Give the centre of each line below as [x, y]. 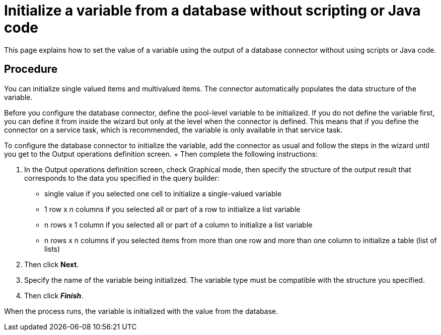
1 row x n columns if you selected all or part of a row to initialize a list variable [172, 209]
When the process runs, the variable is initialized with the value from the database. [141, 311]
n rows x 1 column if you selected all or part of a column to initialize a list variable [178, 225]
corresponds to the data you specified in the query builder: [122, 178]
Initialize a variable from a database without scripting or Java [212, 11]
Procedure [31, 69]
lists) [52, 249]
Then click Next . [52, 264]
